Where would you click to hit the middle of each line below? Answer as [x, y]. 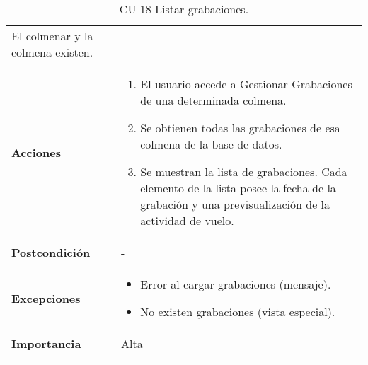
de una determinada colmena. [213, 100]
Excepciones [46, 298]
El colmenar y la [52, 36]
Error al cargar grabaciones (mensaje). [236, 284]
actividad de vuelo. [187, 220]
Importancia [46, 343]
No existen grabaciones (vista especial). [238, 312]
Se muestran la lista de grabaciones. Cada [244, 172]
